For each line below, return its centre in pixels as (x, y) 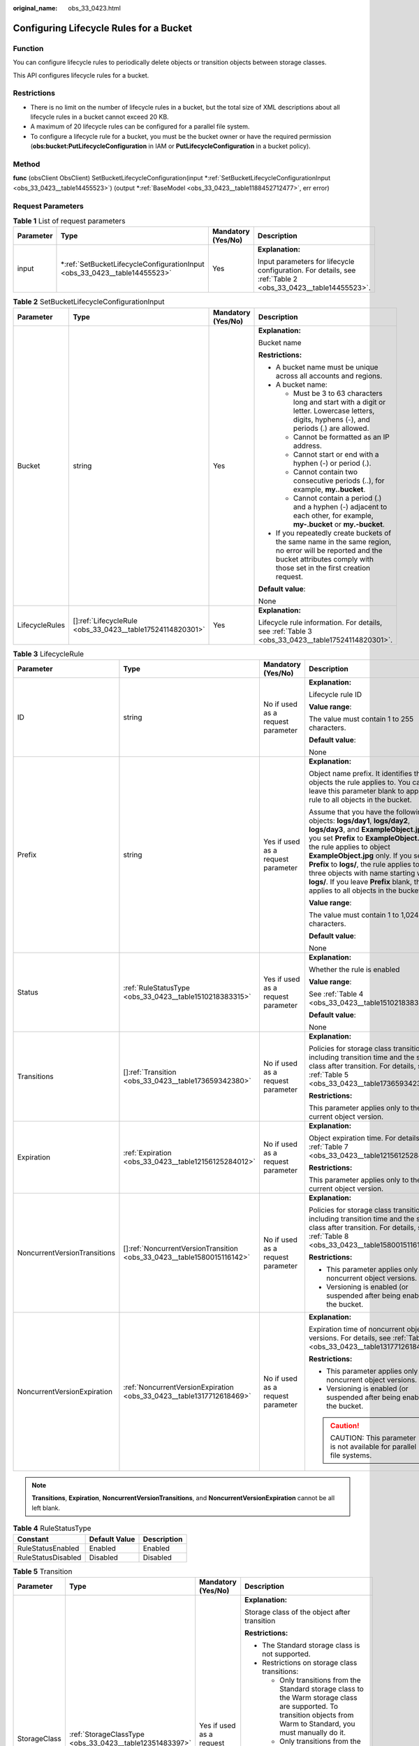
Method (27, 164)
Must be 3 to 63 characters (338, 393)
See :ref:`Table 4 (336, 994)
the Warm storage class (318, 1697)
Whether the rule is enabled (354, 969)
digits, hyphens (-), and (332, 419)
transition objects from (317, 1715)
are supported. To (309, 1706)
